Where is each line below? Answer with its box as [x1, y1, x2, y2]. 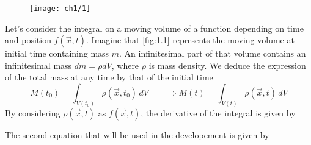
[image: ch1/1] [29, 4, 91, 13]
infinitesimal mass [5, 58, 72, 71]
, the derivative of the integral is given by [141, 106, 296, 119]
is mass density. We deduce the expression [148, 58, 306, 71]
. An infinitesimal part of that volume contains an [119, 47, 306, 60]
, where [111, 58, 139, 71]
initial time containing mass [5, 47, 109, 60]
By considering [5, 106, 60, 119]
